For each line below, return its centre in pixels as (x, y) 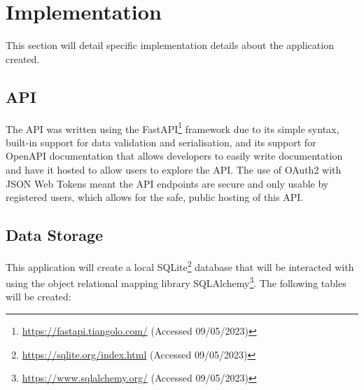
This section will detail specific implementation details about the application (170, 45)
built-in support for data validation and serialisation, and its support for (161, 142)
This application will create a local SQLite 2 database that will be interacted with (180, 265)
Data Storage (55, 235)
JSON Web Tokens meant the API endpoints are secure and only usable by (167, 183)
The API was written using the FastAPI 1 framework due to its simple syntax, (173, 127)
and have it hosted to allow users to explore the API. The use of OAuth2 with (174, 169)
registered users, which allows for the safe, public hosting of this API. (155, 197)
